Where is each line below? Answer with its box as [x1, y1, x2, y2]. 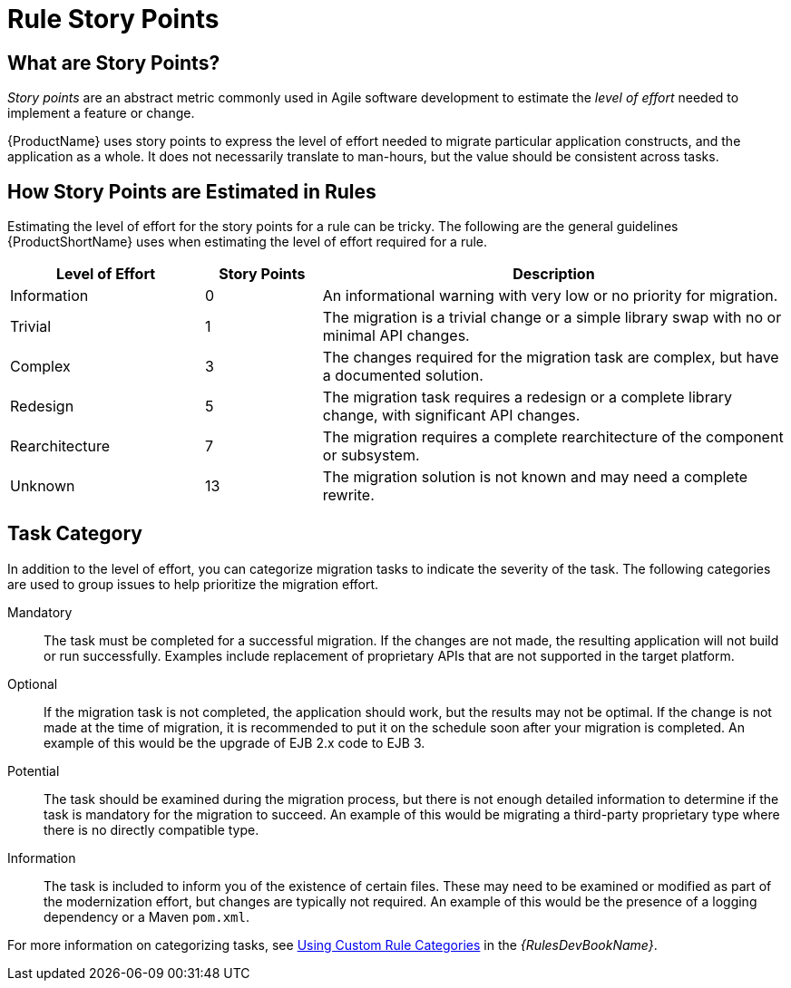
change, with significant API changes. [322, 406, 581, 425]
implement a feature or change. [7, 105, 195, 121]
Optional [7, 675, 58, 692]
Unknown [10, 477, 75, 496]
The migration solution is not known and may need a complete [322, 468, 748, 487]
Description [513, 265, 595, 284]
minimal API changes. [322, 326, 470, 345]
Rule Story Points [7, 4, 220, 34]
